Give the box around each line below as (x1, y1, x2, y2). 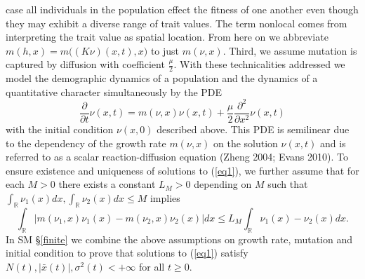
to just (150, 43, 180, 57)
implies (150, 190, 180, 205)
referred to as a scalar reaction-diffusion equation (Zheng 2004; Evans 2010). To (6, 149, 348, 164)
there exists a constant (58, 177, 156, 191)
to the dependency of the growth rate (6, 135, 166, 150)
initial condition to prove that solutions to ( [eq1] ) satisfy (6, 245, 248, 260)
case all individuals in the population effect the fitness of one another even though (6, 2, 359, 16)
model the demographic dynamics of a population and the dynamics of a (6, 71, 318, 86)
